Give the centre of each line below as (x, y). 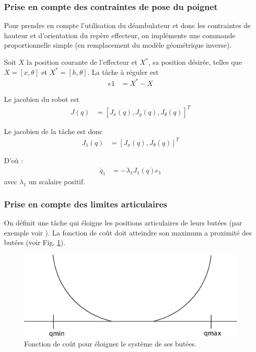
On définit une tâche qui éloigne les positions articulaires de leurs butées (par (123, 223)
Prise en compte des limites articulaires (86, 204)
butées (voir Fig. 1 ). (35, 242)
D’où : (14, 160)
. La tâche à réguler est (123, 72)
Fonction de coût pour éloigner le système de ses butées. (110, 344)
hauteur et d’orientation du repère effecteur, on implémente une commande (120, 35)
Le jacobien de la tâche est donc (53, 131)
